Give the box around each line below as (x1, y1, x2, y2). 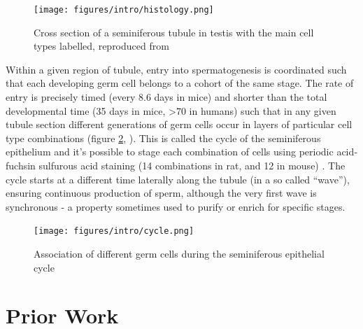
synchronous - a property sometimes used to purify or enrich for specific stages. (6, 199, 346, 213)
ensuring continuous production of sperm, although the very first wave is (6, 185, 317, 200)
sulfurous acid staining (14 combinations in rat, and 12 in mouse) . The (38, 158, 346, 172)
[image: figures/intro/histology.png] (34, 5, 214, 15)
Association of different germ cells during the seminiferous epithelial (34, 246, 325, 261)
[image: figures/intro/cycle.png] (34, 226, 194, 237)
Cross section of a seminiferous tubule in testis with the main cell (34, 24, 314, 39)
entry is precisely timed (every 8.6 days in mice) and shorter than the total (6, 90, 327, 104)
